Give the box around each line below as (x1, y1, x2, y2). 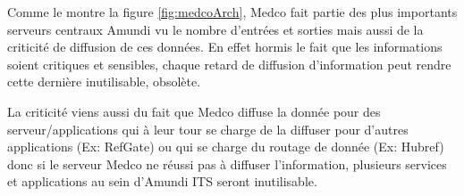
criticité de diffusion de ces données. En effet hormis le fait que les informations (7, 37, 443, 56)
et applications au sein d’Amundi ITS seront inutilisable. (7, 172, 317, 191)
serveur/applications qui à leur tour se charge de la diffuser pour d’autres (7, 119, 409, 138)
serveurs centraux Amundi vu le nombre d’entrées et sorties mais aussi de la (7, 20, 424, 38)
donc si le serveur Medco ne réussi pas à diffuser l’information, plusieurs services (7, 154, 447, 173)
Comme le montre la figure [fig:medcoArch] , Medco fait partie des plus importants (7, 3, 458, 20)
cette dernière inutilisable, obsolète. (7, 72, 201, 91)
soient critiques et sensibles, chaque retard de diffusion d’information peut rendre (7, 54, 451, 73)
